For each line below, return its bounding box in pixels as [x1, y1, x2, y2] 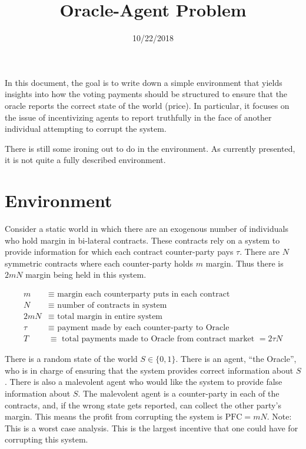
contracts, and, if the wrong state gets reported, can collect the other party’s [5, 398, 281, 411]
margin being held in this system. [25, 268, 147, 281]
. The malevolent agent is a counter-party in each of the [78, 387, 280, 399]
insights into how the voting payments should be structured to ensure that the [5, 88, 288, 100]
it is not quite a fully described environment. [5, 154, 166, 166]
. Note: [267, 410, 292, 423]
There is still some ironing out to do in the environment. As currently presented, [5, 142, 295, 154]
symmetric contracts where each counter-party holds [5, 257, 194, 269]
